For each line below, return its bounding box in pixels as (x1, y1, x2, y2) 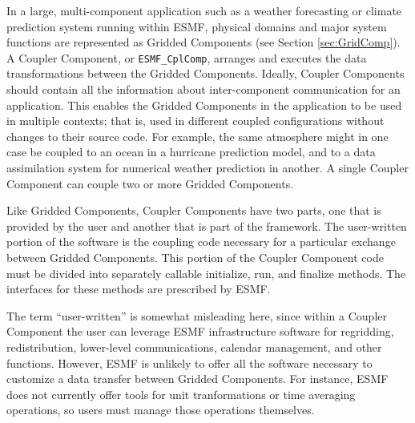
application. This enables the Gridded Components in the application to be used (6, 96, 402, 113)
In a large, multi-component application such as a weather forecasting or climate (6, 2, 402, 18)
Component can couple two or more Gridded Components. (6, 175, 294, 191)
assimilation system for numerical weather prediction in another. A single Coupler (6, 159, 409, 175)
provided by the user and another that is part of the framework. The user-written (6, 217, 407, 234)
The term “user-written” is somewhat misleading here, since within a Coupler (6, 307, 387, 324)
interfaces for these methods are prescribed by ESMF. (6, 280, 271, 297)
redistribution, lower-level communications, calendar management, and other (6, 338, 382, 355)
